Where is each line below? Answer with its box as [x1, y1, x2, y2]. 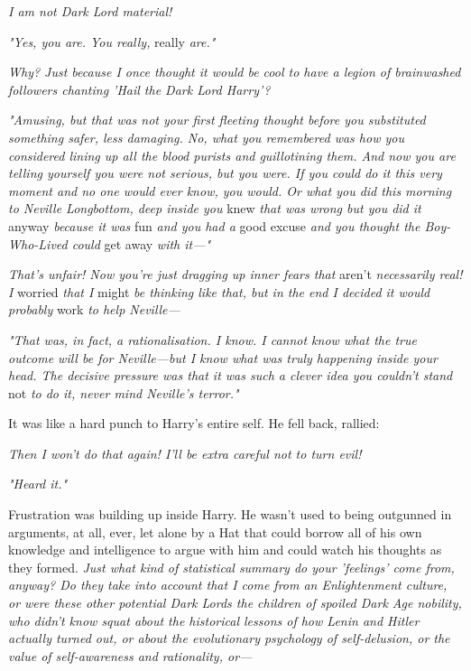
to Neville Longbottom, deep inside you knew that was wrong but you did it [8, 199, 421, 218]
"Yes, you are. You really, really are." [8, 32, 216, 51]
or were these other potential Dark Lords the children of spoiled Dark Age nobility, [8, 593, 462, 612]
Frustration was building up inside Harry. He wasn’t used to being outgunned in [8, 505, 452, 524]
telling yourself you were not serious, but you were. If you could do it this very [8, 163, 442, 182]
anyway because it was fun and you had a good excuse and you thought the [8, 216, 420, 235]
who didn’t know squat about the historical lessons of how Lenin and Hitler [8, 610, 420, 629]
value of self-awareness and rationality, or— [8, 646, 253, 665]
